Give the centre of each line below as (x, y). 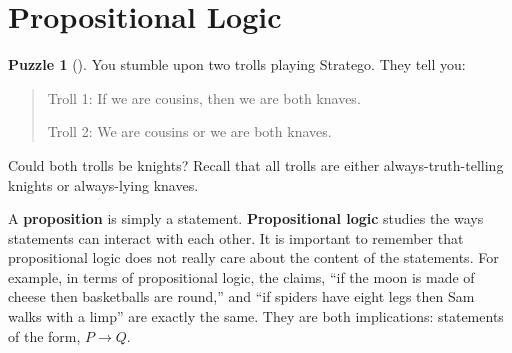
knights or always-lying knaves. (103, 184)
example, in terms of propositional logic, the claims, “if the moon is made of (241, 276)
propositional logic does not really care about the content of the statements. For (253, 257)
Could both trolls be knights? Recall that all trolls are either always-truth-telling (256, 164)
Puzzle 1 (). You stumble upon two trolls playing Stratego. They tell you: (237, 64)
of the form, (44, 335)
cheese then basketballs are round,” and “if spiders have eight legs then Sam (241, 296)
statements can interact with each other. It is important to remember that (236, 237)
